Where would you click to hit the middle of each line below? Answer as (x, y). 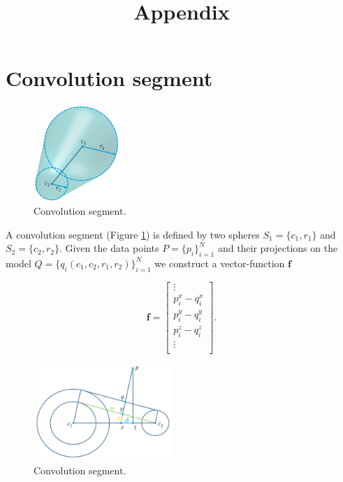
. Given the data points (109, 248)
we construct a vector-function (220, 263)
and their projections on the (278, 248)
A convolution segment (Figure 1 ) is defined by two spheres (133, 234)
